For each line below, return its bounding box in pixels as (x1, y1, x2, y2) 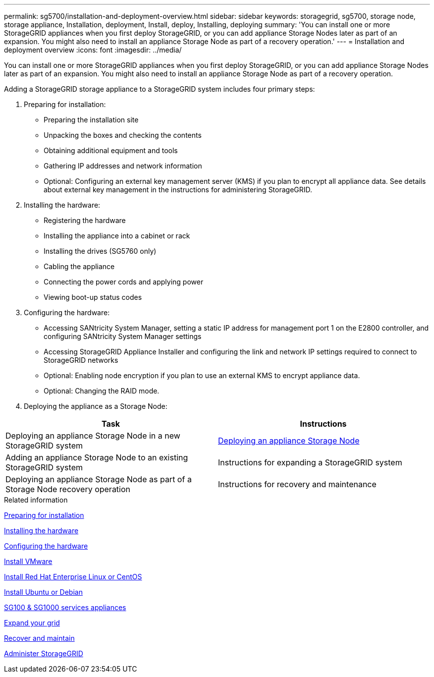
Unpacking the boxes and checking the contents (44, 131, 202, 139)
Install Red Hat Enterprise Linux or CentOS (4, 572, 142, 581)
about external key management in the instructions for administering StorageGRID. (44, 185, 313, 194)
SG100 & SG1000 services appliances (4, 603, 126, 612)
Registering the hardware (44, 216, 126, 225)
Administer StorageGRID (4, 649, 83, 658)
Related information (4, 496, 68, 504)
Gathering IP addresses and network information (44, 162, 202, 170)
